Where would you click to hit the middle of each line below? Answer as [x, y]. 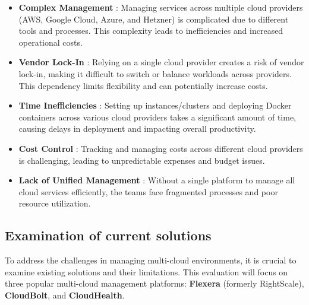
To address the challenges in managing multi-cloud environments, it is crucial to [151, 260]
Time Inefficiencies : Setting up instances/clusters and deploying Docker [155, 105]
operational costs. [51, 42]
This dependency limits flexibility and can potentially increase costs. [143, 85]
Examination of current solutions [108, 235]
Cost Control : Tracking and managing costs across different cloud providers [161, 148]
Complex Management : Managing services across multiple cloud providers [161, 7]
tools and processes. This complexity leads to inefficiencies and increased [151, 31]
